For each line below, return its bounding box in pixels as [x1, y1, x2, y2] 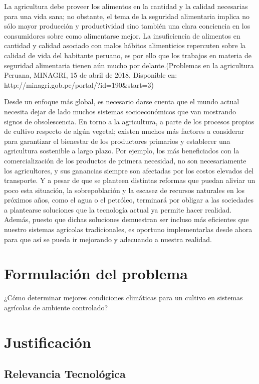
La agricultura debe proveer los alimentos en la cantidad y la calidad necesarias [4, 1, 248, 11]
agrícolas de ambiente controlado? [4, 302, 108, 312]
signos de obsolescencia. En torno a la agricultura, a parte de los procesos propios [4, 116, 254, 126]
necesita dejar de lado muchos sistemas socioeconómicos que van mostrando [4, 106, 236, 116]
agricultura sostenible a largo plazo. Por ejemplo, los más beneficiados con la [4, 145, 239, 156]
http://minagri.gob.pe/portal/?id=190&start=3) [4, 79, 154, 90]
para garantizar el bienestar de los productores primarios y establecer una [4, 135, 230, 146]
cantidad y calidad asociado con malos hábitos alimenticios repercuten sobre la [4, 40, 246, 51]
